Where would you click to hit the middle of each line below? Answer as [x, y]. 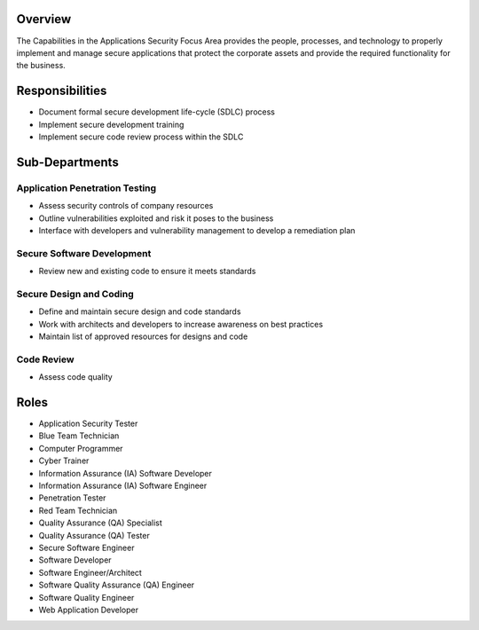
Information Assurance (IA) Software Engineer [123, 485]
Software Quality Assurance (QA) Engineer [117, 585]
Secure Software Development [84, 253]
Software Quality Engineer [86, 597]
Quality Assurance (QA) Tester [94, 535]
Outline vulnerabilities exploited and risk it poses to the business [156, 218]
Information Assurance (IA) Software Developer [126, 473]
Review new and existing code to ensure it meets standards [147, 272]
